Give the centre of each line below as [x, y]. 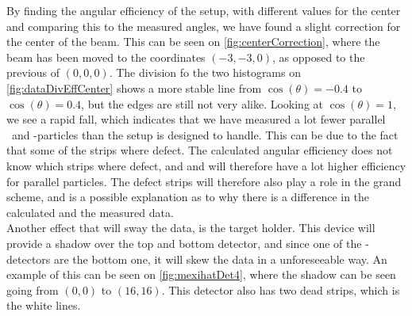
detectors [29, 259]
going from [33, 289]
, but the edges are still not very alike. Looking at [202, 103]
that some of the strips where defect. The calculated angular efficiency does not [200, 150]
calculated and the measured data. [90, 212]
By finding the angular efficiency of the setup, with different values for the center [204, 10]
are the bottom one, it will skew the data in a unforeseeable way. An [220, 259]
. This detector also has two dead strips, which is [281, 289]
